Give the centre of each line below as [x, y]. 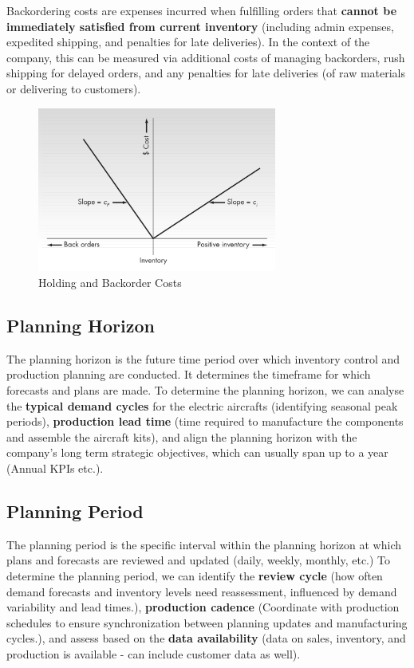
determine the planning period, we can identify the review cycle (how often [195, 576]
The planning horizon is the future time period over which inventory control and [203, 358]
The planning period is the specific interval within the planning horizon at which [204, 544]
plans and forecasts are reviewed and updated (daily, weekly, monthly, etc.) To [199, 560]
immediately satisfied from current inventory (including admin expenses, [200, 26]
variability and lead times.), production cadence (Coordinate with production [203, 607]
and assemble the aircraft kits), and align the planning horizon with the [182, 436]
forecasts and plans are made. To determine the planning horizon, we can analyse [205, 390]
